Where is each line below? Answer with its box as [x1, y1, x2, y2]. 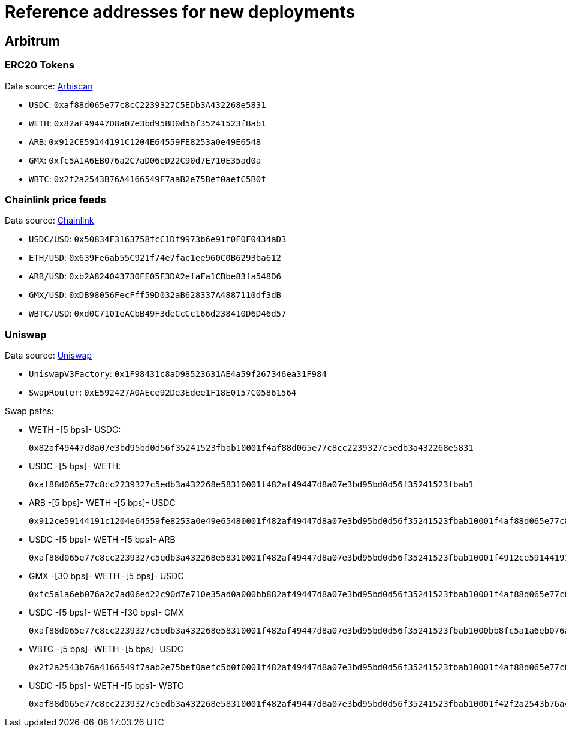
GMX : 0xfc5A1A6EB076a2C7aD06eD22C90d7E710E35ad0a [29, 155, 261, 165]
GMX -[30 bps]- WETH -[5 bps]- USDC [29, 571, 184, 582]
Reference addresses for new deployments [5, 2, 356, 22]
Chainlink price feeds [5, 193, 106, 206]
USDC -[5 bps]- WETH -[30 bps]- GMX [29, 607, 184, 618]
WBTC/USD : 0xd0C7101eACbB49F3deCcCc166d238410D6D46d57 [29, 308, 287, 319]
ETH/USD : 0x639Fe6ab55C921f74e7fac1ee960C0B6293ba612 [29, 252, 282, 263]
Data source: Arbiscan [5, 80, 93, 91]
